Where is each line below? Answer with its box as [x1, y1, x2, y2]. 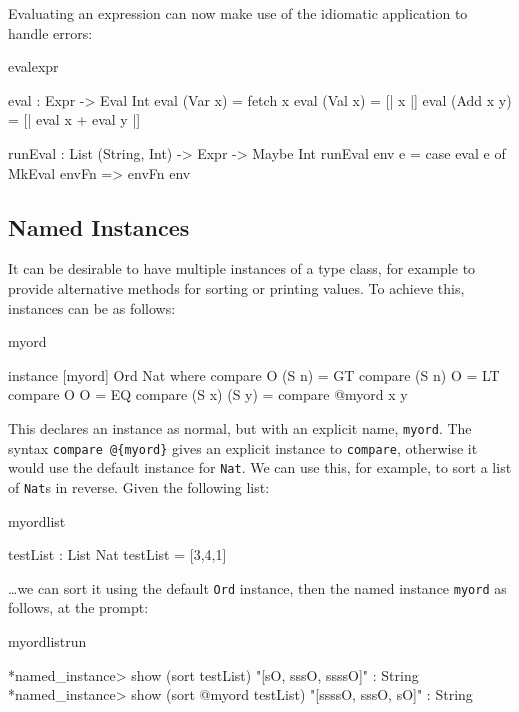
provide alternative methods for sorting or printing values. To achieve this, [8, 277, 465, 298]
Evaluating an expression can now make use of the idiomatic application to [8, 3, 468, 23]
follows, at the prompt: [8, 597, 149, 618]
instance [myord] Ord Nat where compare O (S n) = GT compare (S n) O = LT [8, 364, 500, 385]
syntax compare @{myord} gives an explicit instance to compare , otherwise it [8, 437, 478, 458]
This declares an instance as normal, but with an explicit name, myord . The [8, 417, 472, 438]
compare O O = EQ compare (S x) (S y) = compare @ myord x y [8, 384, 408, 405]
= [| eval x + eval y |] [8, 109, 141, 130]
